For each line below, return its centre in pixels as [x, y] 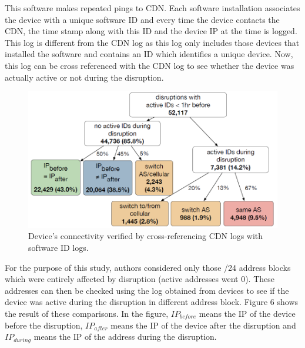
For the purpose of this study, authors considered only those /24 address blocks [148, 267]
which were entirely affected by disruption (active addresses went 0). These [140, 279]
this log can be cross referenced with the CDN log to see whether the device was [150, 65]
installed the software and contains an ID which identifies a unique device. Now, [149, 54]
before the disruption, [44, 325]
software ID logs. [58, 248]
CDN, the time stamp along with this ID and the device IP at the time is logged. [151, 31]
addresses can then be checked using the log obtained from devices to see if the [147, 290]
